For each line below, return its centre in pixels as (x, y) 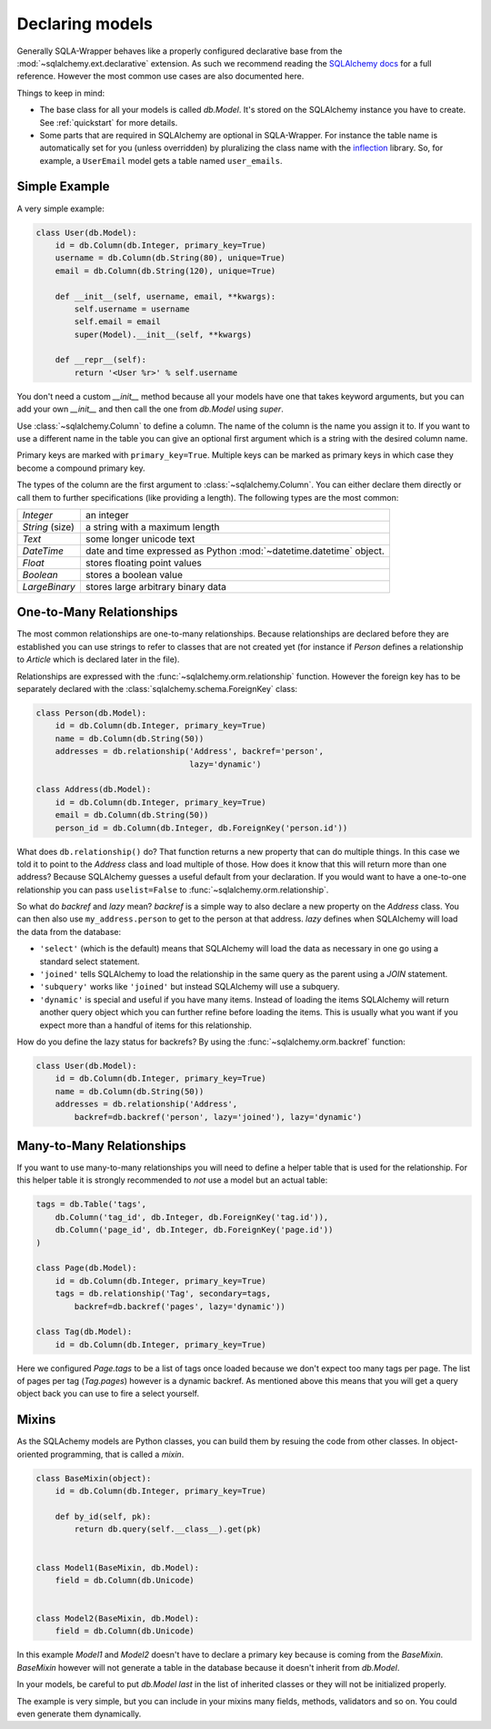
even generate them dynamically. (79, 1714)
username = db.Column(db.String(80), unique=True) (170, 258)
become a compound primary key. (81, 468)
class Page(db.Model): (86, 1268)
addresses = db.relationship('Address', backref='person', (190, 752)
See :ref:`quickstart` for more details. (109, 122)
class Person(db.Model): (91, 713)
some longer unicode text (140, 539)
